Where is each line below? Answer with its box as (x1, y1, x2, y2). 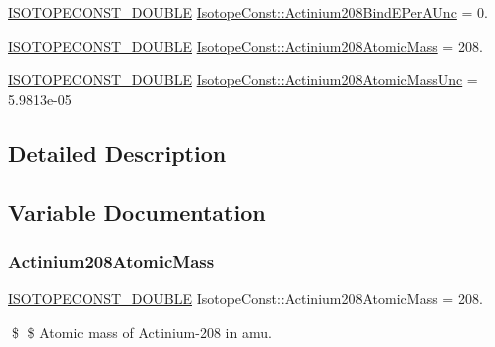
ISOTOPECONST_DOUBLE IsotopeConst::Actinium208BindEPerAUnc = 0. (8, 2, 488, 22)
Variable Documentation (8, 196, 266, 227)
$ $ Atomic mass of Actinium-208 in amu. (11, 321, 272, 342)
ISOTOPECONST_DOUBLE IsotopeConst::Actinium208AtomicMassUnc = (8, 69, 478, 90)
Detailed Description (8, 137, 227, 168)
